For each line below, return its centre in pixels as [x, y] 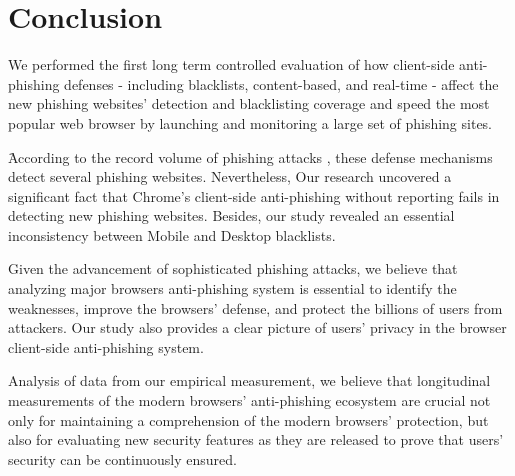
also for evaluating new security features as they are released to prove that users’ [256, 439]
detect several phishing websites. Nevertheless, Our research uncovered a [230, 176]
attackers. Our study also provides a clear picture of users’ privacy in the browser [257, 327]
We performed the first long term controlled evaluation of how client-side [231, 64]
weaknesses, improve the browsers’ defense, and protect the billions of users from [255, 307]
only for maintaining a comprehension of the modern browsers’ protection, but [248, 419]
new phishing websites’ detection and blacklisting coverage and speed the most [249, 103]
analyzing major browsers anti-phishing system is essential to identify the [232, 288]
